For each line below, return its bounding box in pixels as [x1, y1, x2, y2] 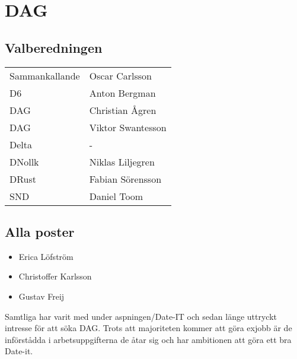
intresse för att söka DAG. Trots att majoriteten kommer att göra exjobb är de [5, 322, 292, 334]
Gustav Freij [18, 290, 65, 302]
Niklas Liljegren [89, 154, 155, 169]
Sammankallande [9, 68, 80, 82]
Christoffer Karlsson [18, 270, 92, 282]
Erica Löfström [18, 250, 74, 262]
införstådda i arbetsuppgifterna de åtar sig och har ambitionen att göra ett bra [5, 333, 292, 345]
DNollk [9, 154, 39, 169]
